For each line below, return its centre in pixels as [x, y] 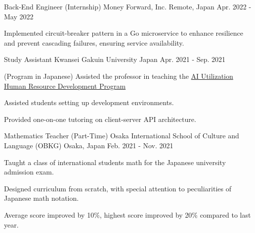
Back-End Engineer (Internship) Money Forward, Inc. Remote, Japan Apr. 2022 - [128, 6]
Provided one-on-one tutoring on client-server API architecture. [100, 119]
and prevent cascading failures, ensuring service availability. [94, 42]
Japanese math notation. [42, 198]
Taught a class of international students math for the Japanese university [115, 162]
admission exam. [29, 172]
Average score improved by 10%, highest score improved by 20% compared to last [127, 214]
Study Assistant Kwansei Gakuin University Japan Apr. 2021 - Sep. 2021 [115, 59]
